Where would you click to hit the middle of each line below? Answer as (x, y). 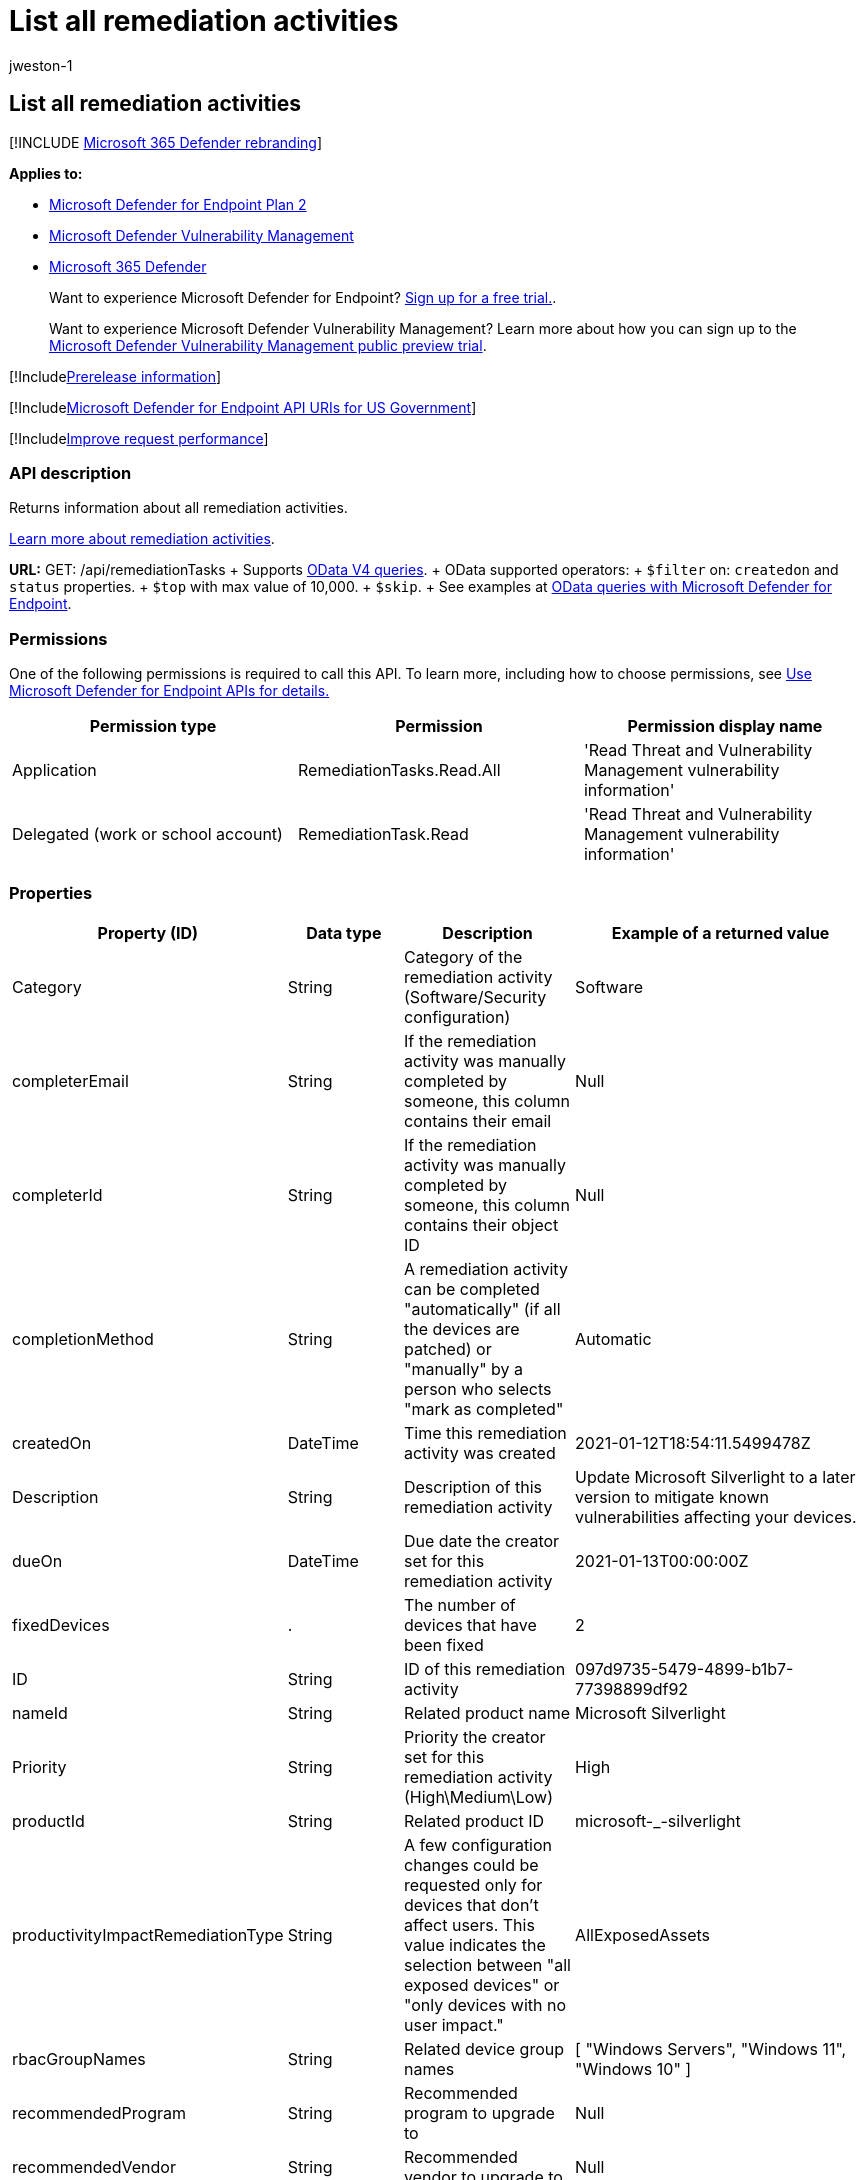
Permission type (153, 726)
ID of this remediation (484, 1668)
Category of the (463, 956)
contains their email (477, 1120)
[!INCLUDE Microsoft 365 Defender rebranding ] (166, 142)
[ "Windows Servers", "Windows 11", (711, 2048)
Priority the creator (474, 1736)
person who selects (477, 1388)
